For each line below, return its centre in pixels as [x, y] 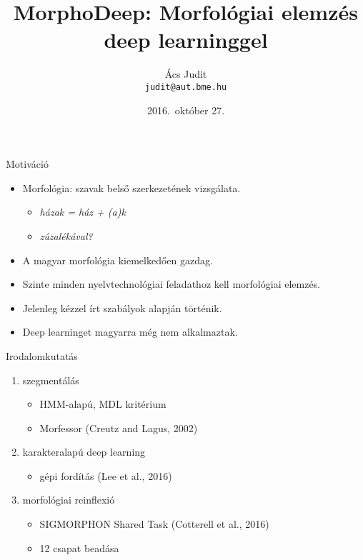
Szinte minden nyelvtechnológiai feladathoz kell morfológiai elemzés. [171, 284]
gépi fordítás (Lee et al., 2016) [106, 475]
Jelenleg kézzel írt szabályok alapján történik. [122, 307]
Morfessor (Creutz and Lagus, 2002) [119, 427]
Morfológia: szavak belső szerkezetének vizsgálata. [131, 187]
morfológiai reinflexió [69, 500]
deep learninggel [186, 40]
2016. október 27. [186, 110]
